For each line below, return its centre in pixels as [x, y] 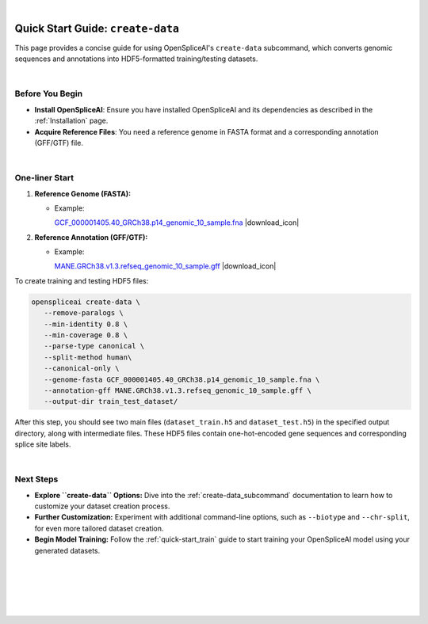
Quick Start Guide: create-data [97, 28]
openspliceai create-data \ [86, 302]
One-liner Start [44, 178]
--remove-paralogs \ [84, 313]
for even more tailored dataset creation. [99, 528]
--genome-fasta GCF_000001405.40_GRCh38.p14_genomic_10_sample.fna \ [182, 379]
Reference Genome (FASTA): [82, 193]
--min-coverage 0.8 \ [86, 335]
